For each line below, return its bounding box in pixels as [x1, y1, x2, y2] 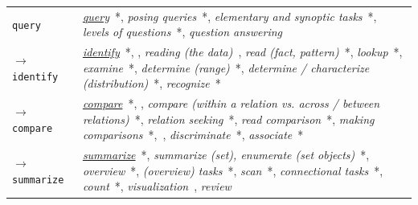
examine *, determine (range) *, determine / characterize [82, 59, 370, 76]
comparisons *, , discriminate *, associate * [82, 126, 304, 143]
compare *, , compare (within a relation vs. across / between [82, 95, 380, 112]
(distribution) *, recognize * [82, 75, 221, 92]
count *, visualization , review [82, 178, 232, 195]
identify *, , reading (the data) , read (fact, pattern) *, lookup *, [82, 43, 403, 60]
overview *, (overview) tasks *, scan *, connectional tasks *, [82, 162, 383, 178]
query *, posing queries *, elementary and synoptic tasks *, [82, 7, 377, 24]
